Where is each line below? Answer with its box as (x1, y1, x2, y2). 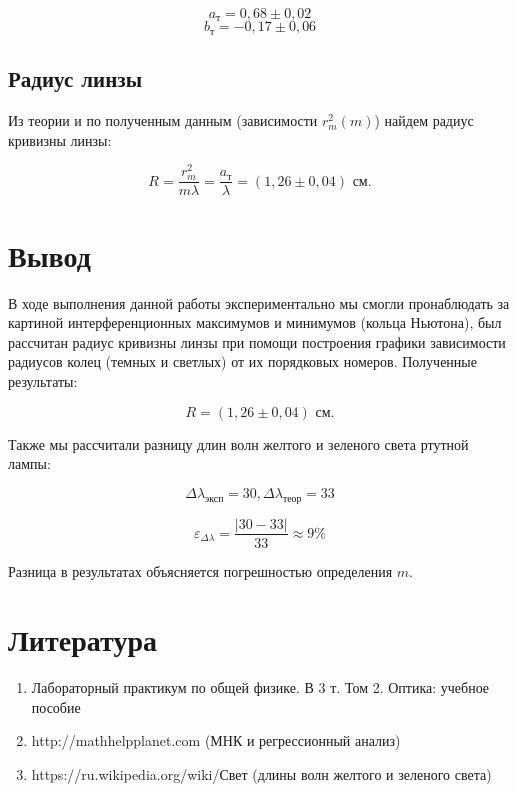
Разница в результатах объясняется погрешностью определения (8, 560, 393, 581)
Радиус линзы (8, 63, 143, 94)
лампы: (8, 453, 51, 474)
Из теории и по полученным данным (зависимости (8, 110, 318, 131)
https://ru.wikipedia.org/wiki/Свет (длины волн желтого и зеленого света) (31, 764, 492, 785)
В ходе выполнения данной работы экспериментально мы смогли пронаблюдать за (8, 292, 510, 313)
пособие (31, 696, 81, 717)
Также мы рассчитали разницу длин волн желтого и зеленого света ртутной (8, 433, 469, 454)
